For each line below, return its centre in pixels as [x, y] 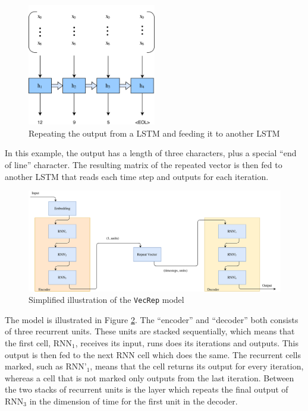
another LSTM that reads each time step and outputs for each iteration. [137, 176]
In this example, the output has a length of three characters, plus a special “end [151, 153]
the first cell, [28, 343]
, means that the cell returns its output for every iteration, [197, 366]
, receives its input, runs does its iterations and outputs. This [187, 343]
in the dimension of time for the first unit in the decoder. [133, 401]
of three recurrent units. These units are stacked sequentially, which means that [150, 331]
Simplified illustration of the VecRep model [106, 300]
